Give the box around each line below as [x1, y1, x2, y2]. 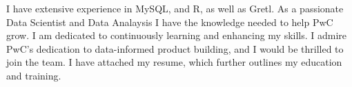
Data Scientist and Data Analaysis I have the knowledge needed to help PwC [6, 14, 333, 29]
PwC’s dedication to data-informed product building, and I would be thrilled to [6, 41, 344, 55]
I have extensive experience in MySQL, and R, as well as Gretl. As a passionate [6, 1, 344, 15]
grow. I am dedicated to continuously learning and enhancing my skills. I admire [6, 28, 347, 42]
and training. [6, 68, 61, 82]
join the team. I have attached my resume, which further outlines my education [6, 55, 342, 69]
